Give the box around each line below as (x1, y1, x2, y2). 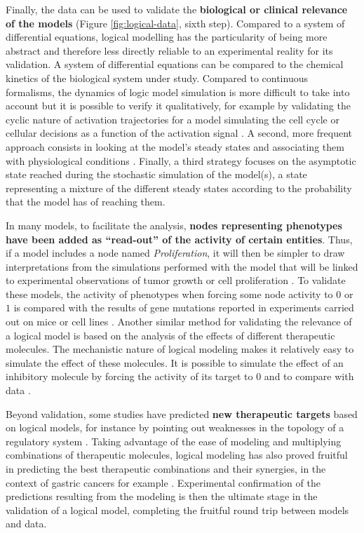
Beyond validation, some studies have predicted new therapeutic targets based (6, 406, 358, 421)
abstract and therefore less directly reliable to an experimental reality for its (6, 43, 333, 58)
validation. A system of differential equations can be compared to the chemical (6, 57, 344, 72)
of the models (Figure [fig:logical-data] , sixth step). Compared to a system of (6, 15, 345, 30)
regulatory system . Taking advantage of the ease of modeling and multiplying (6, 433, 342, 448)
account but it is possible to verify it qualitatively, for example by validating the (6, 98, 351, 113)
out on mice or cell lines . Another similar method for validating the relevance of (6, 314, 352, 329)
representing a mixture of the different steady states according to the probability (6, 180, 352, 195)
